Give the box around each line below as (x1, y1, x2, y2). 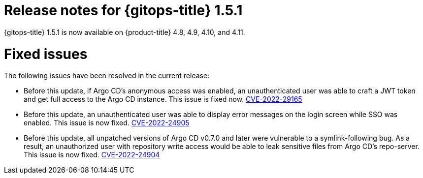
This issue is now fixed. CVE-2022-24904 (24, 150, 160, 159)
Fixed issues (4, 45, 88, 62)
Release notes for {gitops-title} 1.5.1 (4, 2, 243, 19)
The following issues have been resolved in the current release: (4, 71, 210, 80)
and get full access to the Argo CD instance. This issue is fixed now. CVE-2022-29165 (24, 95, 302, 104)
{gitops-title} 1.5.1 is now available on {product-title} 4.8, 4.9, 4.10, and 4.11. (4, 28, 245, 36)
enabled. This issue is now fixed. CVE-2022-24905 (24, 119, 190, 127)
